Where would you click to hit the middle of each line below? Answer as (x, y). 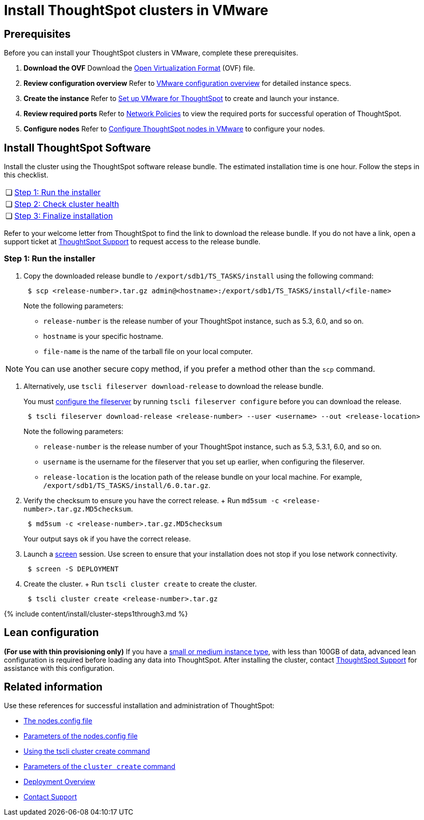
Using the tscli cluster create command (87, 751)
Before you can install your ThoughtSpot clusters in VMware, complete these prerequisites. (151, 53)
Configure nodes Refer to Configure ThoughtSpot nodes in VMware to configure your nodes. (174, 129)
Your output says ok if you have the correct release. (107, 538)
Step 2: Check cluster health (67, 204)
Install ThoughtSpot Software (77, 148)
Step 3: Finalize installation (64, 216)
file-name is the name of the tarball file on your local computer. (148, 351)
